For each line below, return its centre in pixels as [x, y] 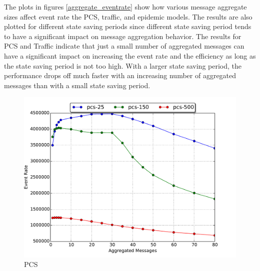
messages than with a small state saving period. [77, 85]
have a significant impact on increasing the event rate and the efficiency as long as [130, 55]
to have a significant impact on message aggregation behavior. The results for [123, 36]
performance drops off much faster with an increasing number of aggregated [120, 75]
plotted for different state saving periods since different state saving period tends [128, 26]
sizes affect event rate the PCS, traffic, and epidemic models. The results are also [128, 16]
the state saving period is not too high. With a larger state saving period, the [123, 65]
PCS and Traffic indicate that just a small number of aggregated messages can [124, 46]
